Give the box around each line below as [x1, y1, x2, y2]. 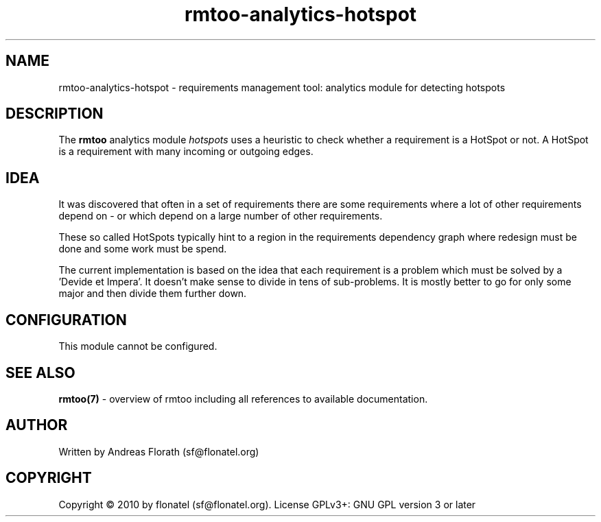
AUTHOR [5, 416, 68, 434]
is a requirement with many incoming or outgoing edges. [58, 145, 314, 158]
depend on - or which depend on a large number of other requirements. [58, 210, 383, 222]
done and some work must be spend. [58, 243, 227, 255]
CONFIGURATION [5, 311, 127, 329]
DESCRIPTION [5, 105, 104, 123]
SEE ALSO [5, 364, 75, 381]
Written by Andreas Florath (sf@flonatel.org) [58, 445, 259, 458]
